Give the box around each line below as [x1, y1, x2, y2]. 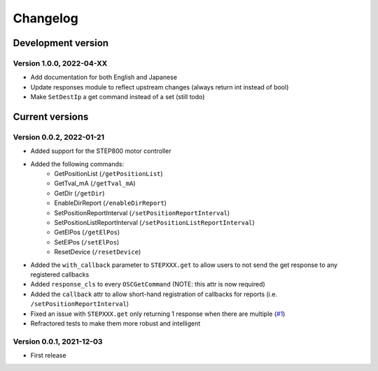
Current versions [13, 110, 89, 122]
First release [30, 351, 66, 360]
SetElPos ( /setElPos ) [54, 238, 120, 246]
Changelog [13, 10, 78, 26]
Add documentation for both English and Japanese [30, 73, 178, 82]
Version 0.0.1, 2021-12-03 [13, 336, 103, 346]
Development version [13, 37, 108, 49]
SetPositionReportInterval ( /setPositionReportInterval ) [54, 208, 230, 217]
